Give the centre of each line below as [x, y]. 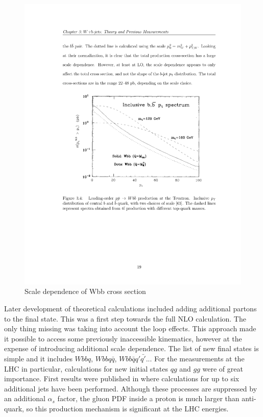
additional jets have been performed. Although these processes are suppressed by [131, 388]
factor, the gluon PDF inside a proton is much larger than [148, 398]
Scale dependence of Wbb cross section [85, 291]
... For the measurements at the [195, 359]
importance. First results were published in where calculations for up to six [122, 378]
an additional [25, 398]
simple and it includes [38, 359]
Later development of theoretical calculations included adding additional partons [130, 309]
